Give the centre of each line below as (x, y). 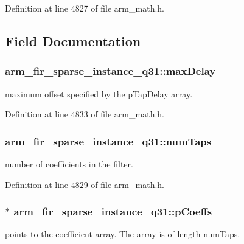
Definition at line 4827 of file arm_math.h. (85, 8)
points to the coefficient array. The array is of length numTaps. (123, 234)
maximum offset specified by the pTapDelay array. (99, 93)
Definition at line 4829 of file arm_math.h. (85, 184)
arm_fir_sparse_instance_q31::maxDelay (110, 71)
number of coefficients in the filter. (69, 164)
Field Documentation (73, 40)
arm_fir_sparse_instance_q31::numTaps (108, 141)
